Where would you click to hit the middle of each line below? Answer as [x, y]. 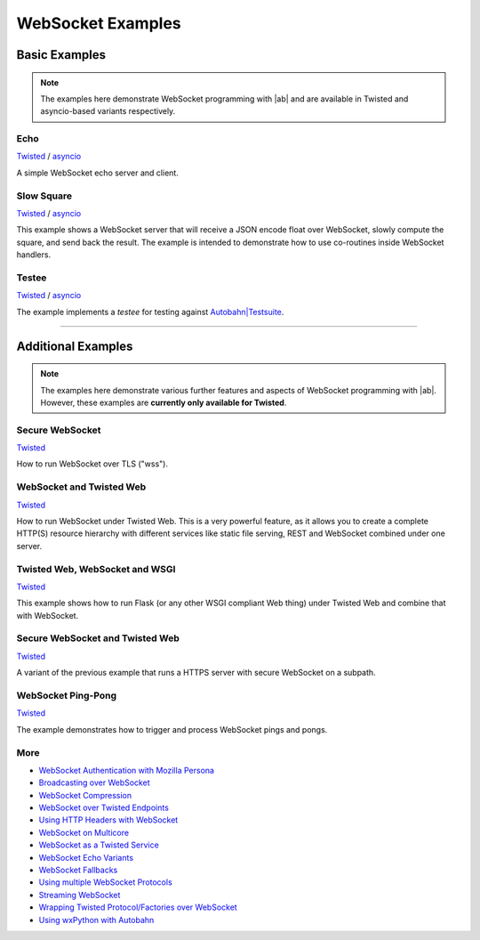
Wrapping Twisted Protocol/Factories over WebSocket [138, 907]
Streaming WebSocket [80, 895]
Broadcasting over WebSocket [94, 782]
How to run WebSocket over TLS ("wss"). [92, 464]
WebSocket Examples [99, 23]
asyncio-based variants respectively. [108, 111]
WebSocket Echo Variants [86, 857]
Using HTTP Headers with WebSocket [108, 820]
